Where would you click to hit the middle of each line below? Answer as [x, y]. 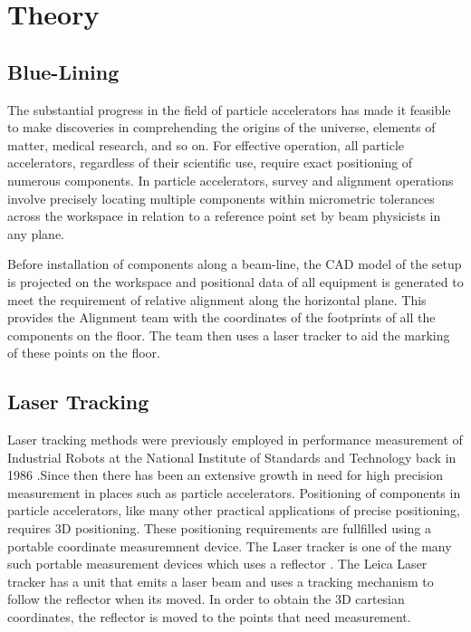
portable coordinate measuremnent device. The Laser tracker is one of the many [230, 546]
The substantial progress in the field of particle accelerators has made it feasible [229, 109]
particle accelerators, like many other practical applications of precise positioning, [234, 510]
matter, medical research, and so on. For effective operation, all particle [206, 144]
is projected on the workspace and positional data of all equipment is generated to [235, 281]
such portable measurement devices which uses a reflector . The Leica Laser [217, 564]
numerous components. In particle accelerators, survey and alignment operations [231, 180]
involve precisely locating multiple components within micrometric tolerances [221, 198]
